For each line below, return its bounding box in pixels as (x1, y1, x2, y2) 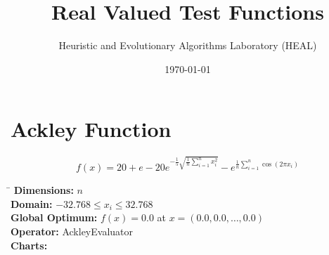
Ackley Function (11, 115, 172, 143)
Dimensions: (13, 183, 74, 197)
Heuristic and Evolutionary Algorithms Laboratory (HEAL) (58, 38, 317, 53)
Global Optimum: (11, 210, 98, 225)
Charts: (11, 237, 48, 252)
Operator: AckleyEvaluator (11, 223, 133, 238)
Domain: (11, 196, 53, 211)
